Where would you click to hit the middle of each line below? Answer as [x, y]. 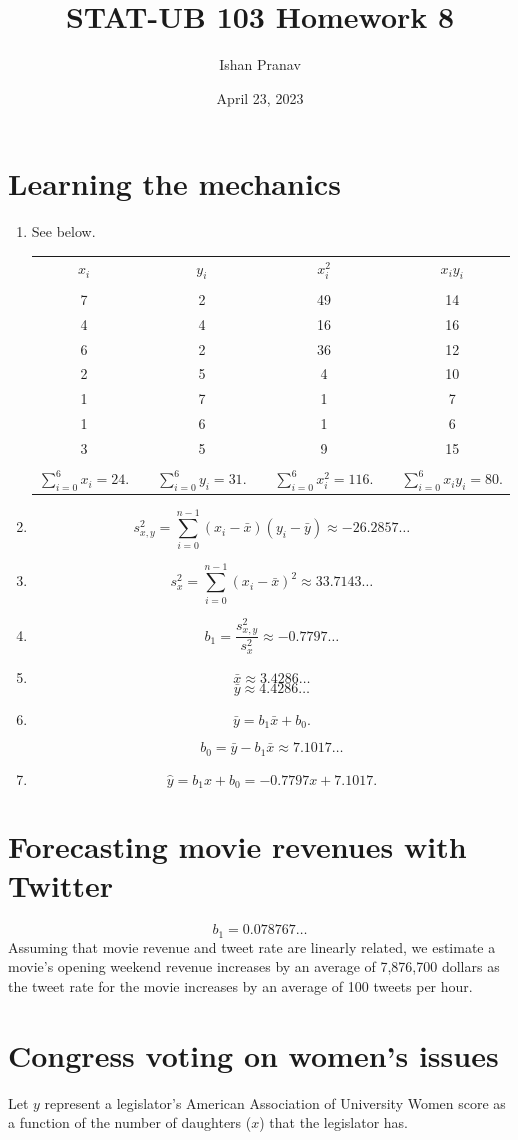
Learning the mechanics [174, 183]
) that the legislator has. [334, 1122]
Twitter [60, 885]
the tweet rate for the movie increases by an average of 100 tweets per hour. [240, 985]
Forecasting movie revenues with [237, 846]
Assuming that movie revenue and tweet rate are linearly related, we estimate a [252, 946]
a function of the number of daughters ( [130, 1122]
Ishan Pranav [260, 64]
